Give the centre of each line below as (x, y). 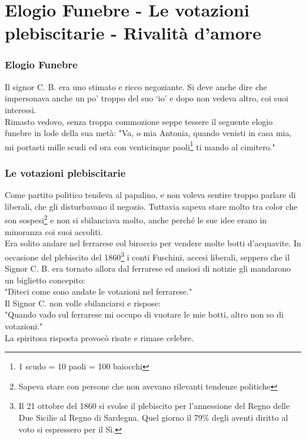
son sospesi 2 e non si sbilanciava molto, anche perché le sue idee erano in (136, 219)
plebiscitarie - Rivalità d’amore (133, 33)
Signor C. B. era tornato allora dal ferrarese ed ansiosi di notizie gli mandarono (148, 268)
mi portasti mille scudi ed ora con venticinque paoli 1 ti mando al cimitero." (140, 146)
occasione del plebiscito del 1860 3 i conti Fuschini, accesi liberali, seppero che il (147, 256)
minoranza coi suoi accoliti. (54, 231)
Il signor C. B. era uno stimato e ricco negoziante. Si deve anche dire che (136, 86)
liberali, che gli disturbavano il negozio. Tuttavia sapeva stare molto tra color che (151, 206)
